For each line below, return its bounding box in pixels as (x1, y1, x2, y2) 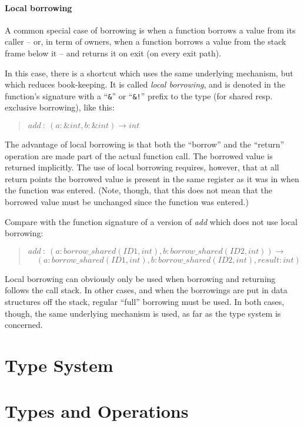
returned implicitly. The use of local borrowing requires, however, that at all (5, 161, 279, 173)
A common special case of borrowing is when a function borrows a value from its (5, 24, 296, 36)
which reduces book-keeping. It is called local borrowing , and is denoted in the (5, 78, 285, 90)
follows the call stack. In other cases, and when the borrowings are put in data (5, 284, 288, 296)
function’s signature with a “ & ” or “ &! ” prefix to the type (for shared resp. (5, 89, 273, 102)
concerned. (5, 318, 43, 331)
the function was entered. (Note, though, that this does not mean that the (5, 184, 272, 196)
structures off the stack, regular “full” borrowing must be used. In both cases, (5, 295, 285, 307)
